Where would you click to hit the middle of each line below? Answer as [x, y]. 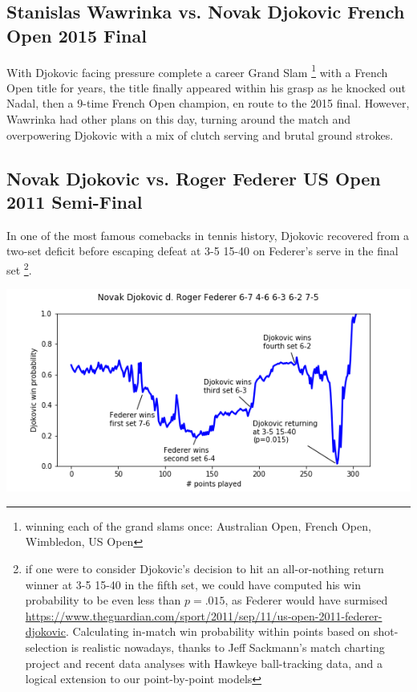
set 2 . [19, 269]
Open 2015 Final [77, 35]
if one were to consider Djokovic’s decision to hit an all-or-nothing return [204, 569]
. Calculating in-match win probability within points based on [218, 631]
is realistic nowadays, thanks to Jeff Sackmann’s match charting [228, 647]
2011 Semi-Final [75, 201]
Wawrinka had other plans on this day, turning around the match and [178, 119]
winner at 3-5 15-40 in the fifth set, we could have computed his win [193, 584]
